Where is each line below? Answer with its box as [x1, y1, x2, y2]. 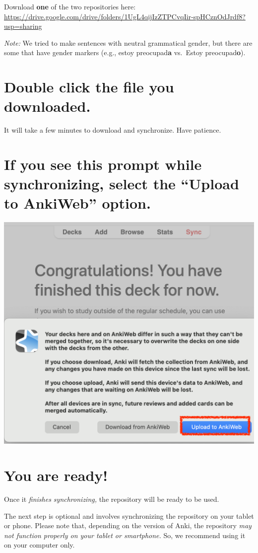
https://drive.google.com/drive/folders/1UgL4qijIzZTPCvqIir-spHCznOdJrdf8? [4, 11, 246, 21]
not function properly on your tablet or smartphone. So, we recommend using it [4, 530, 246, 540]
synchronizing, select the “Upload [4, 173, 239, 194]
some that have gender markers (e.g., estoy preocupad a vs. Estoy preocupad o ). [4, 47, 246, 58]
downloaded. [4, 96, 91, 116]
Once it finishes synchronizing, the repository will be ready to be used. [4, 494, 219, 504]
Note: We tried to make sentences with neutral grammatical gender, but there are [4, 37, 253, 48]
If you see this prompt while [4, 154, 202, 174]
